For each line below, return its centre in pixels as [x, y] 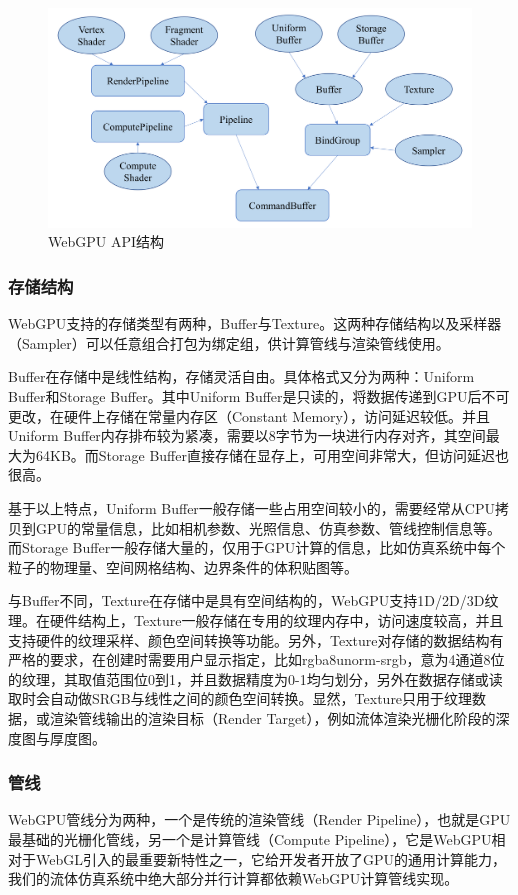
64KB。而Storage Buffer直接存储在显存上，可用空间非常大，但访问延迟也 [272, 454]
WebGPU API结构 [106, 241]
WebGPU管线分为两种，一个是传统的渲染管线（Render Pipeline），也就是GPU [259, 819]
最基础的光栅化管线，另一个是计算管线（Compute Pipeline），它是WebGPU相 [257, 838]
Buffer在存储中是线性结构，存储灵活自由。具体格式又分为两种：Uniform [241, 376]
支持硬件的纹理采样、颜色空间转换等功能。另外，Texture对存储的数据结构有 [256, 639]
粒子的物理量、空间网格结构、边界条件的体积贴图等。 [183, 566]
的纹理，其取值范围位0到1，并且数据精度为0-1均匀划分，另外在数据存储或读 [255, 678]
